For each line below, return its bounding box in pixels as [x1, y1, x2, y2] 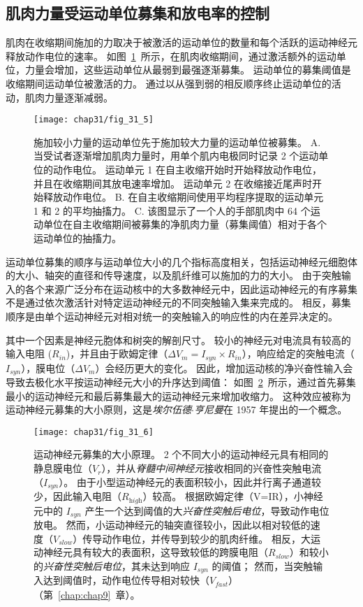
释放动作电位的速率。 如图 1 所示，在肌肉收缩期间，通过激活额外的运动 [6, 48, 336, 63]
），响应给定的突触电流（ [242, 346, 355, 361]
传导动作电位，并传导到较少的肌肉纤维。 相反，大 [82, 531, 311, 545]
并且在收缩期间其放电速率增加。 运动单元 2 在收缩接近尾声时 [34, 176, 312, 190]
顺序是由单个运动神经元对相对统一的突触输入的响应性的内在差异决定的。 [6, 308, 338, 323]
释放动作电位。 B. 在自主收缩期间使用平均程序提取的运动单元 [43, 190, 324, 204]
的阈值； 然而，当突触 [212, 558, 313, 573]
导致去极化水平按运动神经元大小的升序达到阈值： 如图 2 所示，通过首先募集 [6, 375, 356, 390]
